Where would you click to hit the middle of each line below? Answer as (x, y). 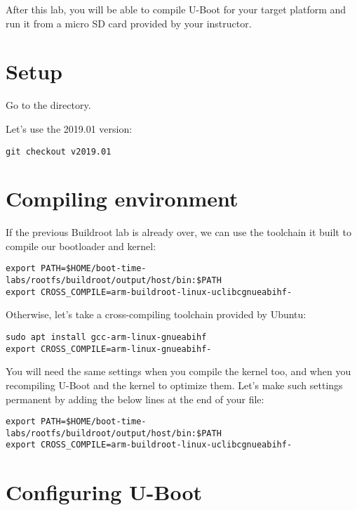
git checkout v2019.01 (59, 151)
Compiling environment (122, 198)
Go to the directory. (48, 105)
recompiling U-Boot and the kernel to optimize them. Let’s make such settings (174, 385)
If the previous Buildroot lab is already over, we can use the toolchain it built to (178, 232)
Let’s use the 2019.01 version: (69, 128)
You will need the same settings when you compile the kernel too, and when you (178, 371)
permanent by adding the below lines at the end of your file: (135, 399)
